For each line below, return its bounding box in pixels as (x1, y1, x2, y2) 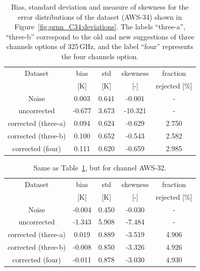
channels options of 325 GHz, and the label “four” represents (6, 41, 193, 52)
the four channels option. (61, 51, 139, 61)
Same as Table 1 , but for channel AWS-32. (33, 162, 167, 172)
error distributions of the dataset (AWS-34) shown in (18, 11, 182, 22)
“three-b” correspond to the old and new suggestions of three (5, 31, 194, 41)
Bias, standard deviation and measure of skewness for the (11, 2, 189, 12)
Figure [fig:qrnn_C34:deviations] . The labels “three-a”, (14, 21, 186, 32)
